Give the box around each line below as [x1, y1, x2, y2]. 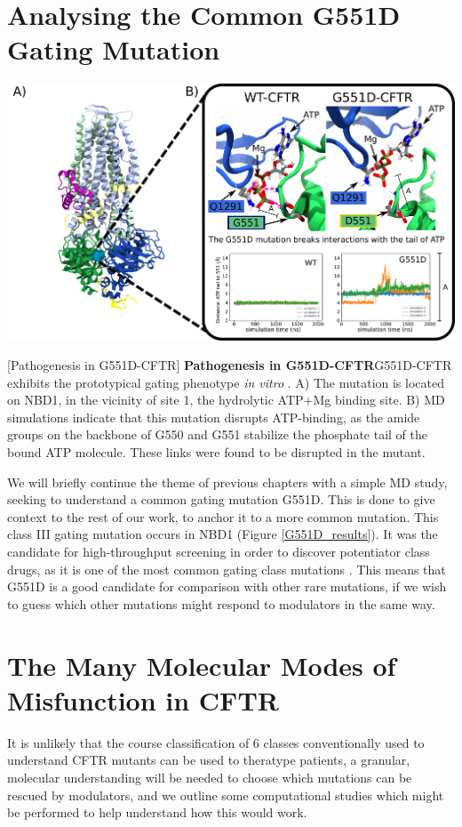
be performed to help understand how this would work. [7, 803, 307, 822]
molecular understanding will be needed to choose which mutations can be [7, 767, 412, 786]
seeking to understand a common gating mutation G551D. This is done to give [7, 490, 435, 509]
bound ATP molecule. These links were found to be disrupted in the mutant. [7, 443, 426, 462]
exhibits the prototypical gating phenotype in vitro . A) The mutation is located [7, 373, 444, 391]
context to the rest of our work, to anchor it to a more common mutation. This [7, 507, 439, 526]
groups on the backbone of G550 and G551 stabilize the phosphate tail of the [7, 425, 427, 444]
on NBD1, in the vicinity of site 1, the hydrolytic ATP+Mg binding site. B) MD [7, 390, 445, 409]
